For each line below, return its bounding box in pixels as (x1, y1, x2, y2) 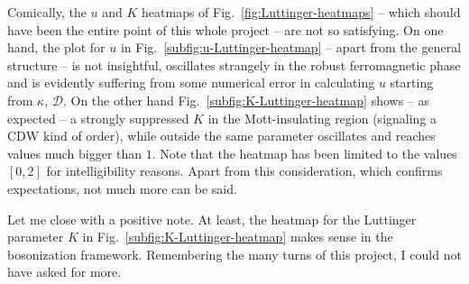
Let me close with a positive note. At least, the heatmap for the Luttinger (7, 209, 417, 228)
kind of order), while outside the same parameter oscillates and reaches (42, 126, 436, 145)
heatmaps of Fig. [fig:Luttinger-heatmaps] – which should (142, 3, 461, 21)
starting (390, 73, 434, 92)
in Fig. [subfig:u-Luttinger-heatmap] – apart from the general (120, 38, 462, 57)
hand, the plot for (7, 38, 106, 57)
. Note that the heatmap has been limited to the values (152, 143, 457, 162)
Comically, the (7, 3, 87, 21)
